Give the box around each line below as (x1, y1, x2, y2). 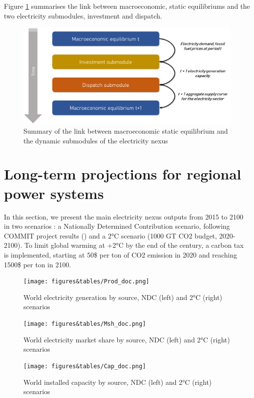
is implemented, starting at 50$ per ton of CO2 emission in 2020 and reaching (4, 249, 237, 259)
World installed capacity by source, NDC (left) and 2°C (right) (23, 377, 212, 387)
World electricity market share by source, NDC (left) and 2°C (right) (23, 334, 230, 344)
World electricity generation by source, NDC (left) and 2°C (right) (23, 292, 223, 302)
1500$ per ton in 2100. (4, 259, 71, 269)
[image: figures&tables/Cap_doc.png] (23, 362, 146, 370)
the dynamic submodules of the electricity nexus (23, 135, 168, 145)
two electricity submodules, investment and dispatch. (4, 10, 162, 20)
